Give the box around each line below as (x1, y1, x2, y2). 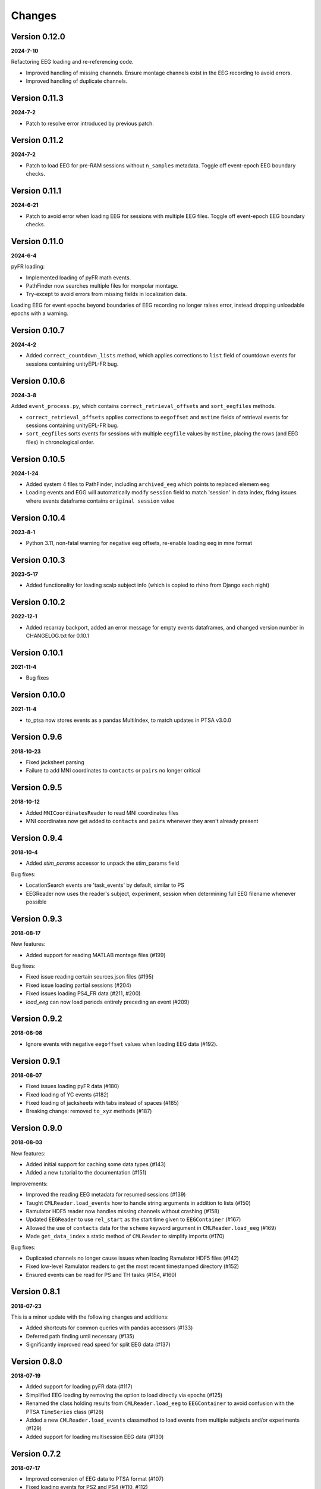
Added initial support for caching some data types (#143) (26, 1160, 166, 1167)
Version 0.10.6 (11, 376, 65, 386)
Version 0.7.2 (11, 1448, 61, 1459)
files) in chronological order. (26, 438, 95, 446)
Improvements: (11, 1180, 48, 1187)
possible (26, 898, 47, 905)
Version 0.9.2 (11, 1014, 62, 1024)
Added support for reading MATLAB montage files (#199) (26, 951, 166, 958)
